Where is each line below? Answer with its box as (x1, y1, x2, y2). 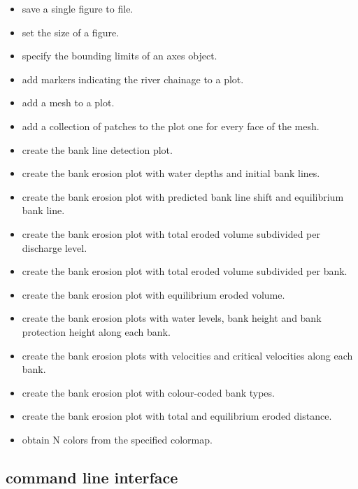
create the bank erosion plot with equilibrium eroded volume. (22, 287, 285, 302)
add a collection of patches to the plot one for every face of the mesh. (22, 118, 320, 133)
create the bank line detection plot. (22, 142, 173, 157)
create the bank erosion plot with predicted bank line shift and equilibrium (22, 189, 344, 204)
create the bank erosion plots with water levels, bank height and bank (22, 311, 322, 325)
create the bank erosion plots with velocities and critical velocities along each (22, 348, 353, 362)
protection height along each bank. (22, 324, 171, 339)
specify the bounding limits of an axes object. (22, 48, 217, 63)
